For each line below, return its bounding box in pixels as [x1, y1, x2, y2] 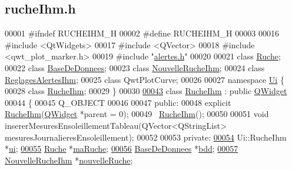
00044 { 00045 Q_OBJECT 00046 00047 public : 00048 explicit [5, 96, 231, 108]
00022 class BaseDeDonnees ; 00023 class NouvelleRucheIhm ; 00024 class [5, 61, 265, 74]
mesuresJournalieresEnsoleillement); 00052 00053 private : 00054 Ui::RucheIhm [5, 131, 287, 143]
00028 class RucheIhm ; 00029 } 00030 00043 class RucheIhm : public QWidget [5, 85, 287, 97]
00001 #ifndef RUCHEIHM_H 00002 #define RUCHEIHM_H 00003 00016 [5, 27, 279, 39]
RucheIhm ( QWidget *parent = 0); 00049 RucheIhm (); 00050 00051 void [5, 108, 269, 120]
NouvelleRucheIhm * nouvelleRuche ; [5, 154, 133, 166]
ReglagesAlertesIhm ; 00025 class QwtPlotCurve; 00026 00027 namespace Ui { [5, 73, 284, 85]
